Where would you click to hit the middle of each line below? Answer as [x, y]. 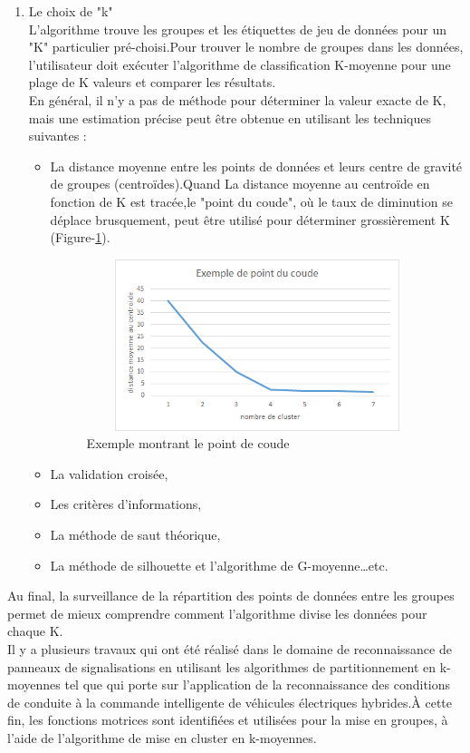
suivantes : [58, 136]
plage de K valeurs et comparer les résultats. [152, 82]
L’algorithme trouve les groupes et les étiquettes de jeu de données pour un [237, 29]
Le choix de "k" [71, 11]
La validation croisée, [109, 473]
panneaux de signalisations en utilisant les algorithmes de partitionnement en [222, 666]
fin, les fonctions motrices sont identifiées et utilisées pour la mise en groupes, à [228, 720]
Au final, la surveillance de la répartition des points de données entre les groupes [231, 596]
